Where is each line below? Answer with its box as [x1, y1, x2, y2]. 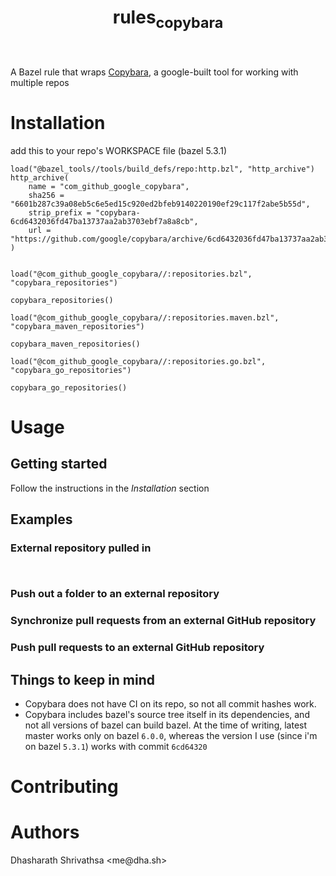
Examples [10, 511, 73, 528]
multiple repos [10, 76, 70, 88]
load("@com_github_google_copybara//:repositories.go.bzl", [10, 356, 267, 366]
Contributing [10, 776, 119, 798]
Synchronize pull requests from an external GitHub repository [10, 614, 317, 628]
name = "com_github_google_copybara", [28, 181, 190, 191]
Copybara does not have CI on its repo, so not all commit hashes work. [24, 697, 317, 710]
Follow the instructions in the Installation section [10, 482, 210, 494]
